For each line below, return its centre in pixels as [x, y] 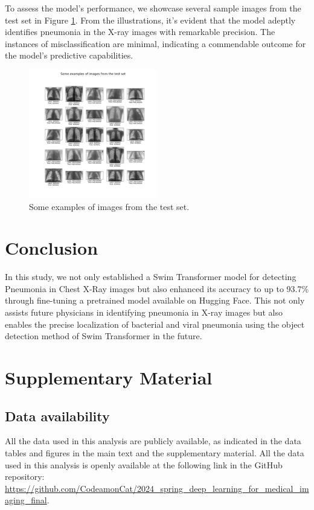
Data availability [57, 416]
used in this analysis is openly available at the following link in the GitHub [144, 464]
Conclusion [52, 248]
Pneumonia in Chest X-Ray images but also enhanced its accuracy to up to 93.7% [157, 288]
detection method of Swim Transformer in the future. [104, 336]
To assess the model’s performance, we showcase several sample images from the [153, 8]
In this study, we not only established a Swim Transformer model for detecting [151, 277]
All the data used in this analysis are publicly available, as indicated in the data [153, 441]
